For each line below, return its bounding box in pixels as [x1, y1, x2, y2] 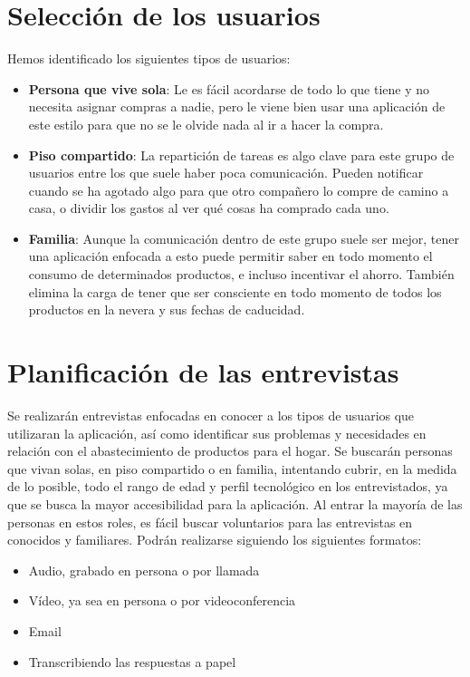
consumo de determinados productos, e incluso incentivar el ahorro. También [28, 265, 455, 284]
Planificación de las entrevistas [7, 353, 399, 391]
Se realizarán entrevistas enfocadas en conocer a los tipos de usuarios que [7, 405, 415, 424]
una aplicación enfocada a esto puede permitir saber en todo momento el [28, 247, 433, 266]
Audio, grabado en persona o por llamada [28, 560, 260, 579]
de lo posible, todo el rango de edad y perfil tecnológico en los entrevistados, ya [7, 477, 448, 496]
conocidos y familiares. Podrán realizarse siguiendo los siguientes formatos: [7, 530, 422, 549]
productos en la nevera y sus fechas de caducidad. [28, 300, 305, 319]
